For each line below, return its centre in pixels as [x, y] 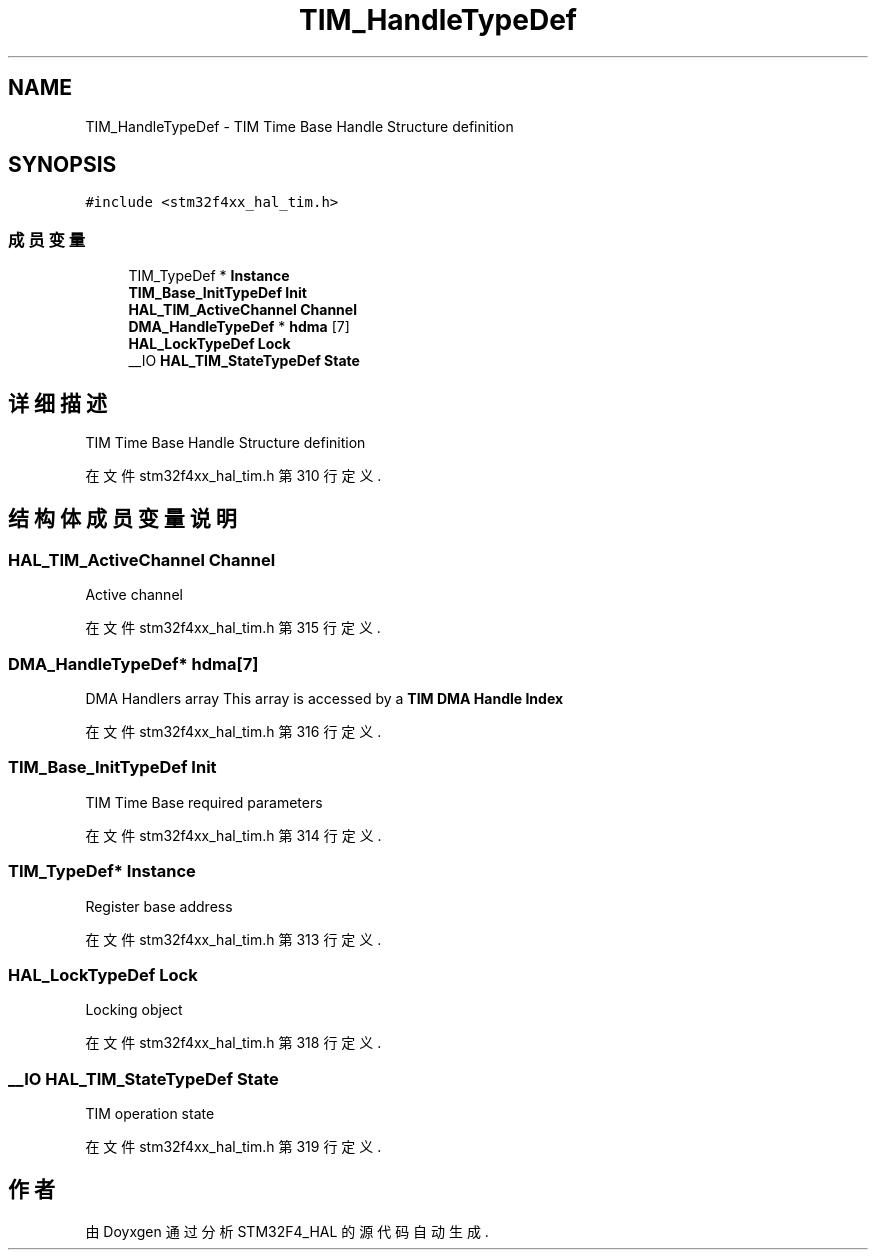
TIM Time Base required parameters [204, 802]
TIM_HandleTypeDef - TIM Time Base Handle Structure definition [299, 126]
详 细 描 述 [57, 403]
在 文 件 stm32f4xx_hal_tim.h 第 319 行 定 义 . [233, 1146]
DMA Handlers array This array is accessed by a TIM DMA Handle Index [324, 698]
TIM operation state [150, 1113]
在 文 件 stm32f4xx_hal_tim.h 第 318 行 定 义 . [233, 1043]
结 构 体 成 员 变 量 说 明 [122, 519]
